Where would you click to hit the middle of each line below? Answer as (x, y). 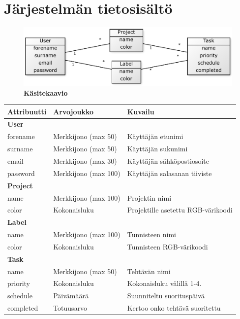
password (21, 173)
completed (23, 308)
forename (21, 136)
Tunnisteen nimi (151, 234)
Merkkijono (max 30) (85, 161)
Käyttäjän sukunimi (157, 149)
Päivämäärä (71, 296)
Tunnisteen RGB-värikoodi (167, 246)
